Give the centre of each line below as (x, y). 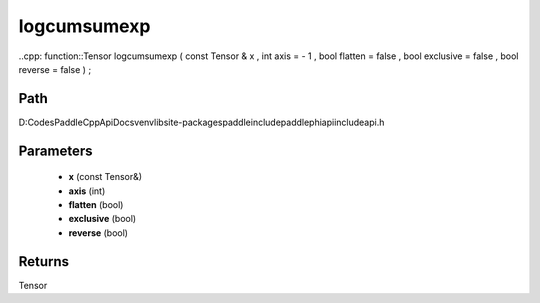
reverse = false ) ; (55, 69)
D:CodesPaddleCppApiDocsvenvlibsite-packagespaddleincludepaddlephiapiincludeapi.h (201, 122)
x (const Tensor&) (105, 177)
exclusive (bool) (102, 219)
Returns (44, 261)
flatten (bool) (96, 205)
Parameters (55, 150)
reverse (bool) (98, 232)
